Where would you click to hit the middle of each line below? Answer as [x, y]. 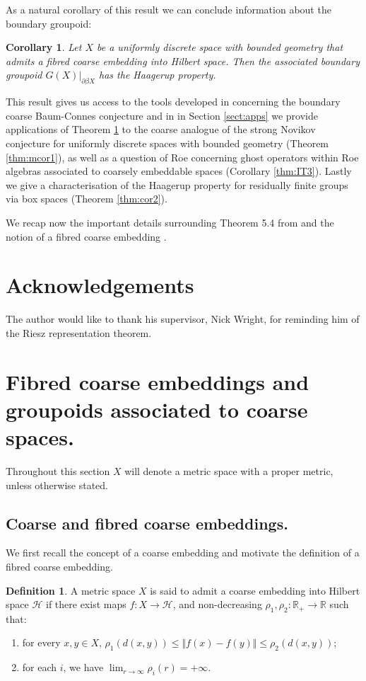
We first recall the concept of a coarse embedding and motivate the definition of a [183, 553]
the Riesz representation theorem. [79, 332]
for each [40, 667]
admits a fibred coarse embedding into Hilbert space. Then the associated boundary [183, 61]
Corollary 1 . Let [44, 47]
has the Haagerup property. [158, 75]
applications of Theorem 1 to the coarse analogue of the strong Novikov [161, 129]
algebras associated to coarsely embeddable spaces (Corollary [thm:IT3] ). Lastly [179, 171]
